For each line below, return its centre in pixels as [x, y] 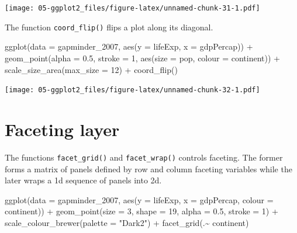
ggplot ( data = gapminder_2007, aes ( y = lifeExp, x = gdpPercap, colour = [139, 199]
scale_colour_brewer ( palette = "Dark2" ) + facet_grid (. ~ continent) [127, 222]
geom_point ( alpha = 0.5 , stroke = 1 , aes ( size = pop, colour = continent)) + [142, 58]
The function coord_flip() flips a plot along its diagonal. [109, 27]
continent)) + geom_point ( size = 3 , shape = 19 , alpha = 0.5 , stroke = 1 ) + [141, 211]
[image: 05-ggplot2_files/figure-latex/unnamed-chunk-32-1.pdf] [132, 90]
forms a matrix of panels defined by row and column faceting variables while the [148, 168]
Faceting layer [62, 129]
